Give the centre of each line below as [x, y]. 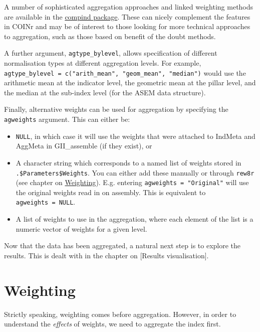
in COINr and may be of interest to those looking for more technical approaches [127, 26]
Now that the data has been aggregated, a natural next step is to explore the [122, 245]
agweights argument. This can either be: [67, 119]
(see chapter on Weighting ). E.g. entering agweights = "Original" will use [132, 182]
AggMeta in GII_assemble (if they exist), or [84, 146]
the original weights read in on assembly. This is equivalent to [111, 192]
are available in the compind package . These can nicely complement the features [127, 16]
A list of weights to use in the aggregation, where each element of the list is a [135, 219]
